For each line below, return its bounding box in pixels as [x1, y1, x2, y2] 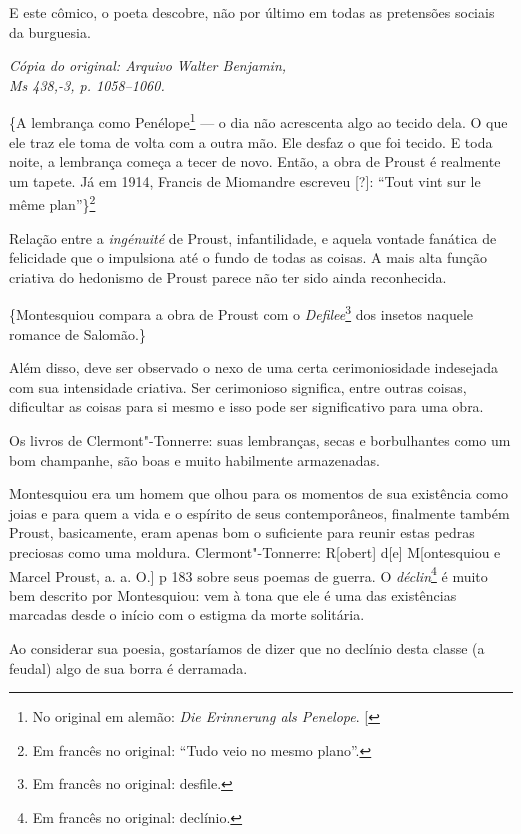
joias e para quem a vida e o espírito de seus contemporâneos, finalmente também [9, 502, 510, 523]
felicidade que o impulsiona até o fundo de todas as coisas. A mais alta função [9, 247, 488, 268]
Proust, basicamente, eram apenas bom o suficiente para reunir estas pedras [9, 522, 475, 543]
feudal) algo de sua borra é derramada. [9, 657, 248, 678]
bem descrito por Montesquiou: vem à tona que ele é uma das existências [9, 584, 457, 605]
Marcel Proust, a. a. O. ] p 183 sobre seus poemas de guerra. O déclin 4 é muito [9, 562, 488, 586]
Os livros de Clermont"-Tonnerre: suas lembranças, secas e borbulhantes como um [9, 430, 511, 451]
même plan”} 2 [9, 191, 96, 215]
